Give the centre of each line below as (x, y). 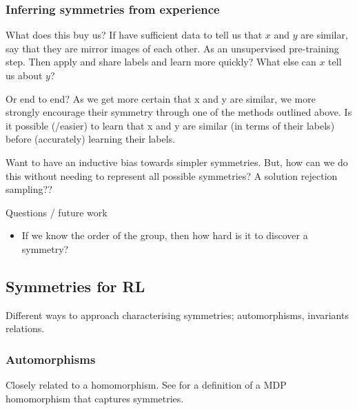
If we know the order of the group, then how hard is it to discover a (165, 235)
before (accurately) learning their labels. (91, 139)
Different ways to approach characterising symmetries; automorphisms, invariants (177, 315)
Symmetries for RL (75, 286)
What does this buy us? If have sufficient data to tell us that (134, 35)
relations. (25, 328)
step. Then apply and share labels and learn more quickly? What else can (161, 62)
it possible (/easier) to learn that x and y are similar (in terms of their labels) (170, 125)
